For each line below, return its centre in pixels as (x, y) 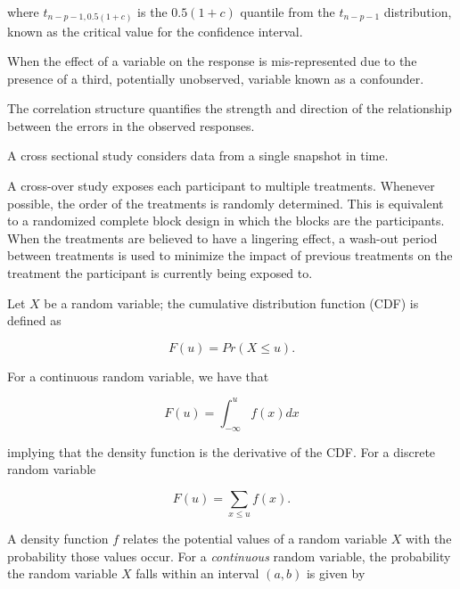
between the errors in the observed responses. (131, 125)
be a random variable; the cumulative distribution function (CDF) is (231, 303)
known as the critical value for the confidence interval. (155, 31)
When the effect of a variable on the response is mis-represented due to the (212, 61)
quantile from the (287, 12)
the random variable (62, 573)
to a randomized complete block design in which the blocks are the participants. (226, 221)
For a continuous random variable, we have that (138, 376)
